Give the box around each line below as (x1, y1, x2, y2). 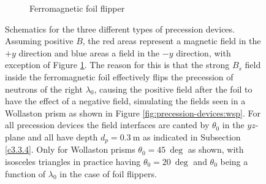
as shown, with (188, 143, 244, 156)
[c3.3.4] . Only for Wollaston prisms (5, 143, 135, 156)
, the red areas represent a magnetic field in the (82, 34, 261, 47)
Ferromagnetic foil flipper (29, 2, 125, 14)
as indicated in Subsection (142, 130, 241, 143)
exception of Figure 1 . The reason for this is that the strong (5, 58, 230, 71)
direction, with (176, 46, 231, 59)
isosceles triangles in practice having (5, 155, 141, 167)
